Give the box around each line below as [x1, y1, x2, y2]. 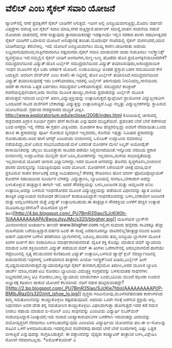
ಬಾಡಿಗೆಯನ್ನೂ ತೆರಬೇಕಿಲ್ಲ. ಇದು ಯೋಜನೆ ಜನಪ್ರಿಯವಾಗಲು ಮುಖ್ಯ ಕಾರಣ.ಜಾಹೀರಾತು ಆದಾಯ [5, 43, 146, 49]
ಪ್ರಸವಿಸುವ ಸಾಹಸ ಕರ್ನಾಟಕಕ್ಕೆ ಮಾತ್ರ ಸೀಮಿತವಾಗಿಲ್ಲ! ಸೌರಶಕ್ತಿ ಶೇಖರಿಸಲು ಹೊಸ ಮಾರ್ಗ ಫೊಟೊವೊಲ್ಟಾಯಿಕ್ [5, 170, 164, 176]
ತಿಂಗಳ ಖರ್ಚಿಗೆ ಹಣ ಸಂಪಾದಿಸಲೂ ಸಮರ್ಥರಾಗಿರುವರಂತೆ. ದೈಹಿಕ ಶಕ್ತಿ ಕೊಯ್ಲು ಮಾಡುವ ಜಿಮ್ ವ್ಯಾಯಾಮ [5, 239, 162, 245]
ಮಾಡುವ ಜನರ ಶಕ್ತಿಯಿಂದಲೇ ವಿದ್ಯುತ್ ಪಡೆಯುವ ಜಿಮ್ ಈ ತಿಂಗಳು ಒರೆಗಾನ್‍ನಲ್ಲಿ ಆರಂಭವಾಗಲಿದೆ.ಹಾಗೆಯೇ [5, 244, 164, 251]
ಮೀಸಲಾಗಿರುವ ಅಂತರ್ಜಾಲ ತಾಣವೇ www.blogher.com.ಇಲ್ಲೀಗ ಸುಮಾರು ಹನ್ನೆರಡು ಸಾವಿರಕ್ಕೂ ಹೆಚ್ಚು [5, 221, 164, 228]
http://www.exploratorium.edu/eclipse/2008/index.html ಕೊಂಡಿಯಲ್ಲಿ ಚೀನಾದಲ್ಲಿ [5, 112, 158, 118]
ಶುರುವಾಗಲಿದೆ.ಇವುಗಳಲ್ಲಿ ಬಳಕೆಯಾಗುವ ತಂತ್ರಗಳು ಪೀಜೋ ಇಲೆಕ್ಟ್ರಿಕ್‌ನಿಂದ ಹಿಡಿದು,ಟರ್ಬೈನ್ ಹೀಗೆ [5, 256, 147, 262]
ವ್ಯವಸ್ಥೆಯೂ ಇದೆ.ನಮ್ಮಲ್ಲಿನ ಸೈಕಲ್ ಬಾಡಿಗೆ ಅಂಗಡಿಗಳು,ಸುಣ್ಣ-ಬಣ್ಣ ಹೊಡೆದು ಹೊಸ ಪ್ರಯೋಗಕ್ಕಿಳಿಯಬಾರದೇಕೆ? [5, 54, 167, 60]
